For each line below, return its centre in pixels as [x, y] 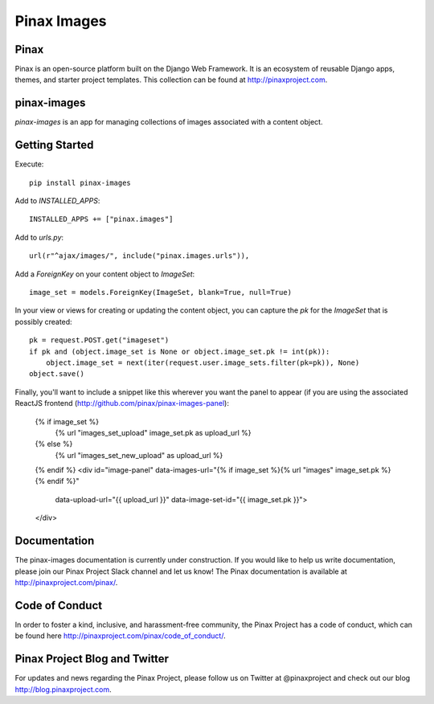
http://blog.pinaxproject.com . [63, 689]
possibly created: [43, 321]
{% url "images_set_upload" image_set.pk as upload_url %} [154, 432]
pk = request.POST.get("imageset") [99, 340]
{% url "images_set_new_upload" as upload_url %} [139, 455]
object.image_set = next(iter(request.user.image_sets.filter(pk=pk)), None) [203, 362]
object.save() [57, 374]
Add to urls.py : [39, 237]
